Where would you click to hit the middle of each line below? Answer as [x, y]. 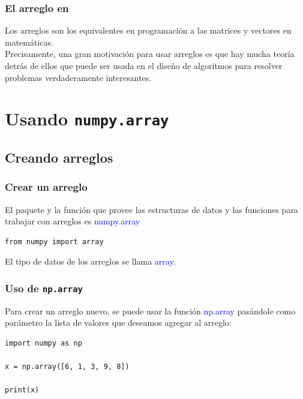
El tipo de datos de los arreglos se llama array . [90, 261]
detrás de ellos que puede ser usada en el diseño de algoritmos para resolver [144, 65]
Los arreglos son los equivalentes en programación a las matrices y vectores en [148, 30]
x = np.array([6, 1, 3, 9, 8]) [67, 367]
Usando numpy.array [87, 118]
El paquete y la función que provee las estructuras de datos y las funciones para [151, 209]
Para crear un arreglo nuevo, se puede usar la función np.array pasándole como [150, 310]
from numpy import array [54, 241]
